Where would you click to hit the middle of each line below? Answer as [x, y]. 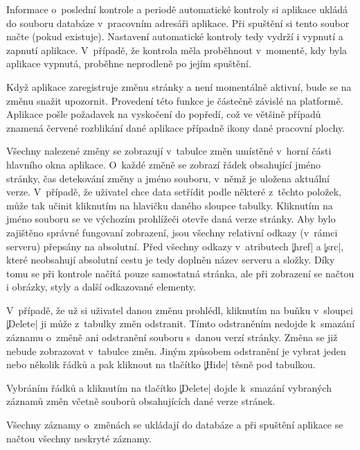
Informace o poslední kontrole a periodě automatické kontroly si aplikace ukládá [177, 9]
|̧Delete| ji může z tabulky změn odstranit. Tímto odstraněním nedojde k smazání [181, 323]
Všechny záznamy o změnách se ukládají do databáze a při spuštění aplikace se [175, 425]
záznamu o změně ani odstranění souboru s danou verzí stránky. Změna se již [172, 337]
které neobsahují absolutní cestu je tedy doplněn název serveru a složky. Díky [171, 260]
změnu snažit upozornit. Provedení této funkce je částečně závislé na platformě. [175, 100]
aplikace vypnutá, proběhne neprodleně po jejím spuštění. [129, 63]
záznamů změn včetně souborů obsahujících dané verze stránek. [141, 401]
